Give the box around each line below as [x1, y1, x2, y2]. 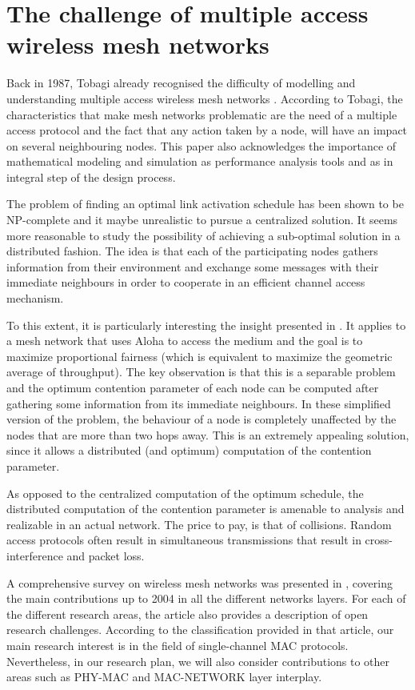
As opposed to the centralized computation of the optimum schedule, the [6, 484, 364, 501]
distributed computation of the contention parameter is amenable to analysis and [6, 500, 405, 517]
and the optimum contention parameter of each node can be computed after [6, 379, 379, 395]
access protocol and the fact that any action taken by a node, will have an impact [6, 122, 408, 138]
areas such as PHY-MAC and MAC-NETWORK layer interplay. [6, 668, 322, 685]
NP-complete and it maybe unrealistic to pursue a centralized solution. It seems [6, 211, 398, 228]
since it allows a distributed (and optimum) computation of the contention [6, 442, 372, 459]
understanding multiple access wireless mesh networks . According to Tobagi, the [6, 90, 403, 106]
